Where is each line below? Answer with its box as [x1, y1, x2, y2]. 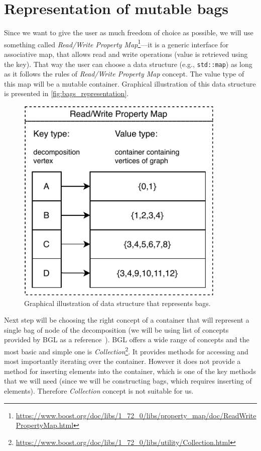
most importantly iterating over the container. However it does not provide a [4, 356, 241, 366]
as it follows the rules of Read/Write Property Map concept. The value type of [4, 68, 244, 79]
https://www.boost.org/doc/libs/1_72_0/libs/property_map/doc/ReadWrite [16, 410, 256, 420]
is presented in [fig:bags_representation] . [4, 88, 129, 99]
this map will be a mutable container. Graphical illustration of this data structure [4, 78, 256, 89]
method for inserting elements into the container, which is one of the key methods [4, 365, 256, 376]
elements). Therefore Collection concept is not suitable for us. [4, 385, 194, 396]
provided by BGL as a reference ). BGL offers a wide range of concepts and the [4, 334, 249, 345]
